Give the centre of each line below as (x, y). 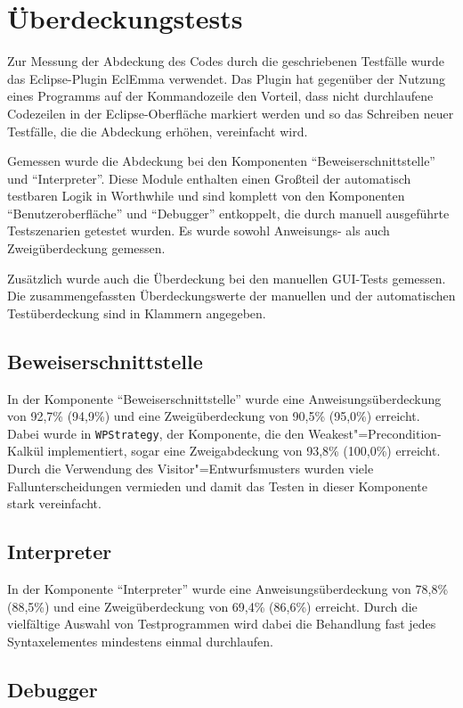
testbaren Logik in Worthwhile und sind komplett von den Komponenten (206, 196)
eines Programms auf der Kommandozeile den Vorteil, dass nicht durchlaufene (220, 96)
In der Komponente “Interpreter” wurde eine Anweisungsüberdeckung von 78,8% (228, 589)
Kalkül (25, 451)
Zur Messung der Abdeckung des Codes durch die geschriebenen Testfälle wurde (226, 61)
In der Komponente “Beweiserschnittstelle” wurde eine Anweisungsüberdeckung (224, 398)
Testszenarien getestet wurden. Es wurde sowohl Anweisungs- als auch (199, 231)
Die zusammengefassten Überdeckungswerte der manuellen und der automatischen (231, 296)
